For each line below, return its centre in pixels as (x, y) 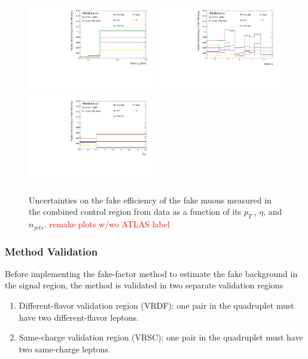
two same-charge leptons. (65, 349)
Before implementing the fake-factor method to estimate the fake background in (151, 273)
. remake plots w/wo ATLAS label (107, 224)
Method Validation (51, 251)
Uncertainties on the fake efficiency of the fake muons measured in (150, 200)
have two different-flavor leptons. (79, 317)
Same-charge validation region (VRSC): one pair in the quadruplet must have (161, 337)
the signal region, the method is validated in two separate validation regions (144, 285)
